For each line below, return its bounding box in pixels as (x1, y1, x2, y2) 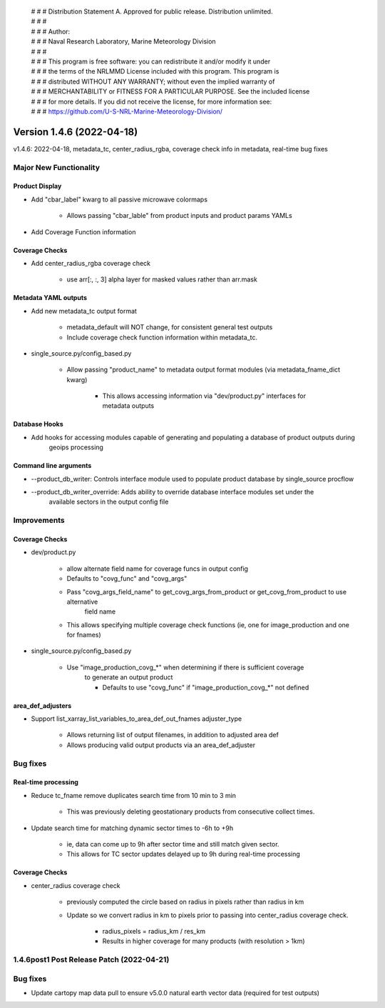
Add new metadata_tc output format (31, 306, 137, 315)
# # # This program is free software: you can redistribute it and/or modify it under (31, 57, 271, 66)
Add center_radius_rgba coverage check (31, 259, 151, 267)
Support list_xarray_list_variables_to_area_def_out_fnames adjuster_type (31, 714, 242, 723)
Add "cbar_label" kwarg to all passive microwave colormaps (31, 195, 208, 204)
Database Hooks (13, 420, 63, 429)
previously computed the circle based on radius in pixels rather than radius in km (66, 897, 304, 907)
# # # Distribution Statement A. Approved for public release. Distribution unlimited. (31, 7, 273, 16)
